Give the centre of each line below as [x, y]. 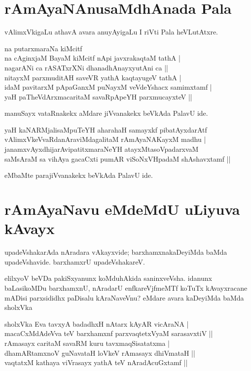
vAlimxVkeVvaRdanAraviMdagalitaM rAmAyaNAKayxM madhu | [105, 139]
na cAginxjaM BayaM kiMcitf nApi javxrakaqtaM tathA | [92, 58]
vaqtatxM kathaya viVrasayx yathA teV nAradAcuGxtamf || [96, 362]
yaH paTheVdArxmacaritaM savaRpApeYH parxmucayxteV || [98, 96]
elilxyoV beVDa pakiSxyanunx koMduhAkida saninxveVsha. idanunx [108, 278]
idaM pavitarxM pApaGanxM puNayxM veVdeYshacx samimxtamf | [108, 87]
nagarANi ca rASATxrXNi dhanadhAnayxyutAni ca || [86, 67]
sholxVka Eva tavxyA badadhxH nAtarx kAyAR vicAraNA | [97, 323]
